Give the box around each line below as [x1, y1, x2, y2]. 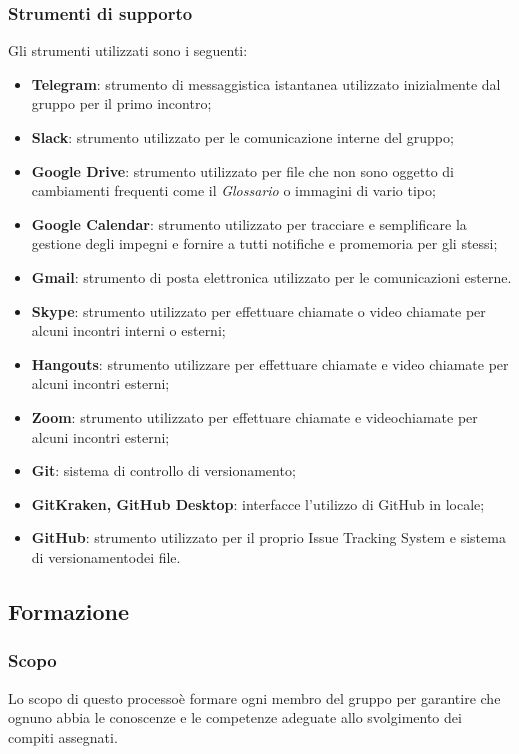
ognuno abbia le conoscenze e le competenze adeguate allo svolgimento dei [8, 707, 462, 728]
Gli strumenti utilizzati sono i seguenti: [8, 40, 248, 61]
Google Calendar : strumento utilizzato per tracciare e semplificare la [31, 213, 467, 234]
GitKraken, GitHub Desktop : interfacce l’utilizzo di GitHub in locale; [31, 493, 485, 514]
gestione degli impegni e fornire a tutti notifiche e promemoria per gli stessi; [31, 233, 498, 254]
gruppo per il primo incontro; [31, 93, 212, 114]
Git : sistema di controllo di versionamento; [31, 460, 296, 481]
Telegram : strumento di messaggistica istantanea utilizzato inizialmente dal [31, 73, 501, 94]
